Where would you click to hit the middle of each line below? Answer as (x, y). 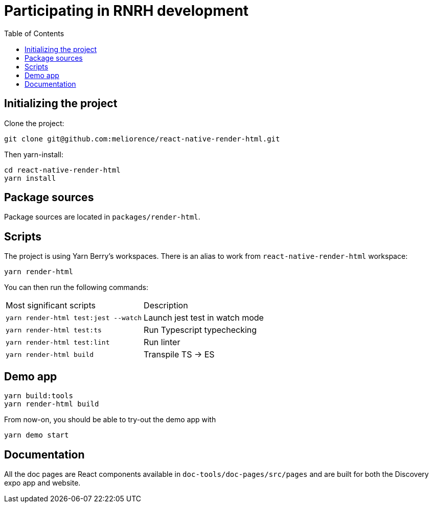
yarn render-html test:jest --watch (74, 318)
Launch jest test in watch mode (204, 318)
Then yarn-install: (34, 154)
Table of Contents (34, 33)
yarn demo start (37, 435)
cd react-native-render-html (62, 170)
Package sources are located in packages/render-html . (102, 217)
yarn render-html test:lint (58, 342)
